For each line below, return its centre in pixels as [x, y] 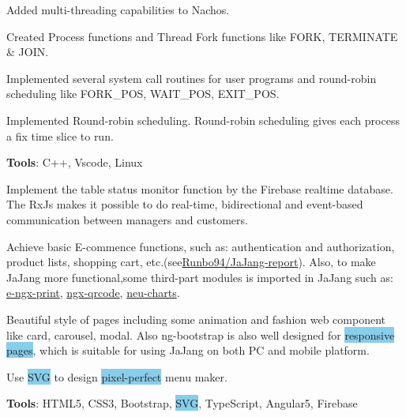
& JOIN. [28, 52]
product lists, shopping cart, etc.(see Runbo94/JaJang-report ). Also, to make [191, 262]
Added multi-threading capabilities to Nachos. [118, 9]
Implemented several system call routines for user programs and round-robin [192, 78]
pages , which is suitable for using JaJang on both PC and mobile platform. [188, 350]
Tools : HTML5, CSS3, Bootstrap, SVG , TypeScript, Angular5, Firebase [182, 403]
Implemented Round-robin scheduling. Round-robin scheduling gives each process [203, 120]
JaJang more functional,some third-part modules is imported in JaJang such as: [200, 277]
